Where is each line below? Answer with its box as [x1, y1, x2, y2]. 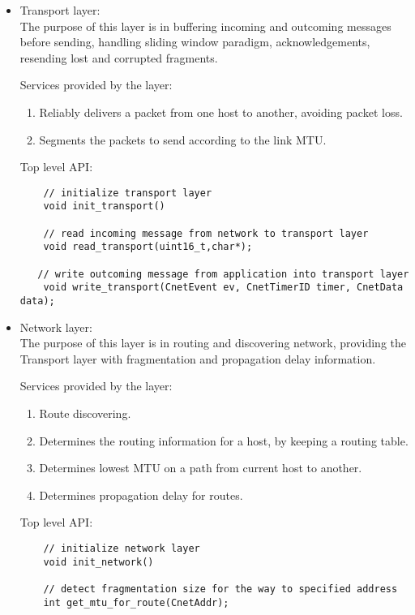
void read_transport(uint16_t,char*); [43, 241, 253, 253]
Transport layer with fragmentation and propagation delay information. [19, 350, 376, 367]
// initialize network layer [43, 543, 200, 554]
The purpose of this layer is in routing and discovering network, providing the [19, 334, 406, 351]
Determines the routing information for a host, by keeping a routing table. [39, 432, 409, 449]
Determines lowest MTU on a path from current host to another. [39, 459, 362, 476]
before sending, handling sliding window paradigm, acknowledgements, [19, 33, 370, 50]
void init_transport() [43, 200, 165, 213]
